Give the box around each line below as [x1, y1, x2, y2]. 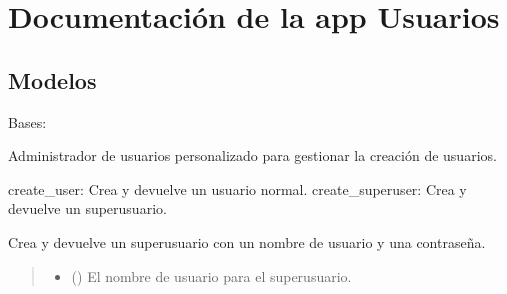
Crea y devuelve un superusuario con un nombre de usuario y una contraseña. [8, 231, 486, 252]
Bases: [8, 111, 47, 132]
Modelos [8, 64, 97, 95]
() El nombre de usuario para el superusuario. [71, 265, 352, 286]
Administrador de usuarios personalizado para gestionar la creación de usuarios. [8, 145, 497, 166]
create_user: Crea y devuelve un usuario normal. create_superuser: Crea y [8, 178, 467, 199]
